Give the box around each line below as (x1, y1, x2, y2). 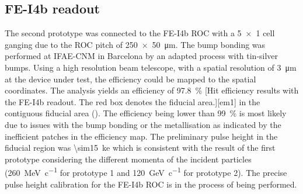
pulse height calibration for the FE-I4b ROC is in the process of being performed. (5, 178, 297, 190)
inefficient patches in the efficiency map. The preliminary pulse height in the (5, 130, 278, 142)
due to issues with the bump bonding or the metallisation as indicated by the (5, 118, 281, 130)
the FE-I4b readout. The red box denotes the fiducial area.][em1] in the (5, 95, 260, 108)
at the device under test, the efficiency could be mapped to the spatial (5, 72, 256, 85)
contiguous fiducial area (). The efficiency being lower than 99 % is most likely (5, 107, 287, 119)
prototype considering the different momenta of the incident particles (5, 153, 252, 165)
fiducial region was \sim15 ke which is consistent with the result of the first (5, 141, 276, 154)
